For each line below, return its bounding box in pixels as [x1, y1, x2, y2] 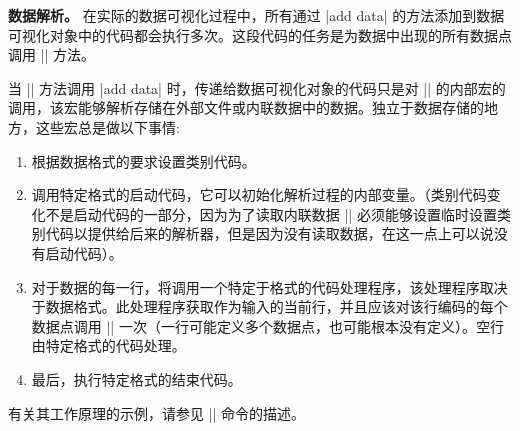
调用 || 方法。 [8, 44, 96, 65]
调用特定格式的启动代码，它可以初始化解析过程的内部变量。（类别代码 [31, 184, 487, 205]
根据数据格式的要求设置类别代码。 [31, 150, 256, 171]
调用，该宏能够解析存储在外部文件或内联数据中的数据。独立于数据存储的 [8, 97, 484, 118]
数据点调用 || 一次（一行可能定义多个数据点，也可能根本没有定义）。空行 [31, 315, 504, 336]
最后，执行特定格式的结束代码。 [31, 368, 242, 389]
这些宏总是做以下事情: [35, 116, 180, 137]
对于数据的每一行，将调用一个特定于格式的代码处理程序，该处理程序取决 [31, 276, 508, 297]
